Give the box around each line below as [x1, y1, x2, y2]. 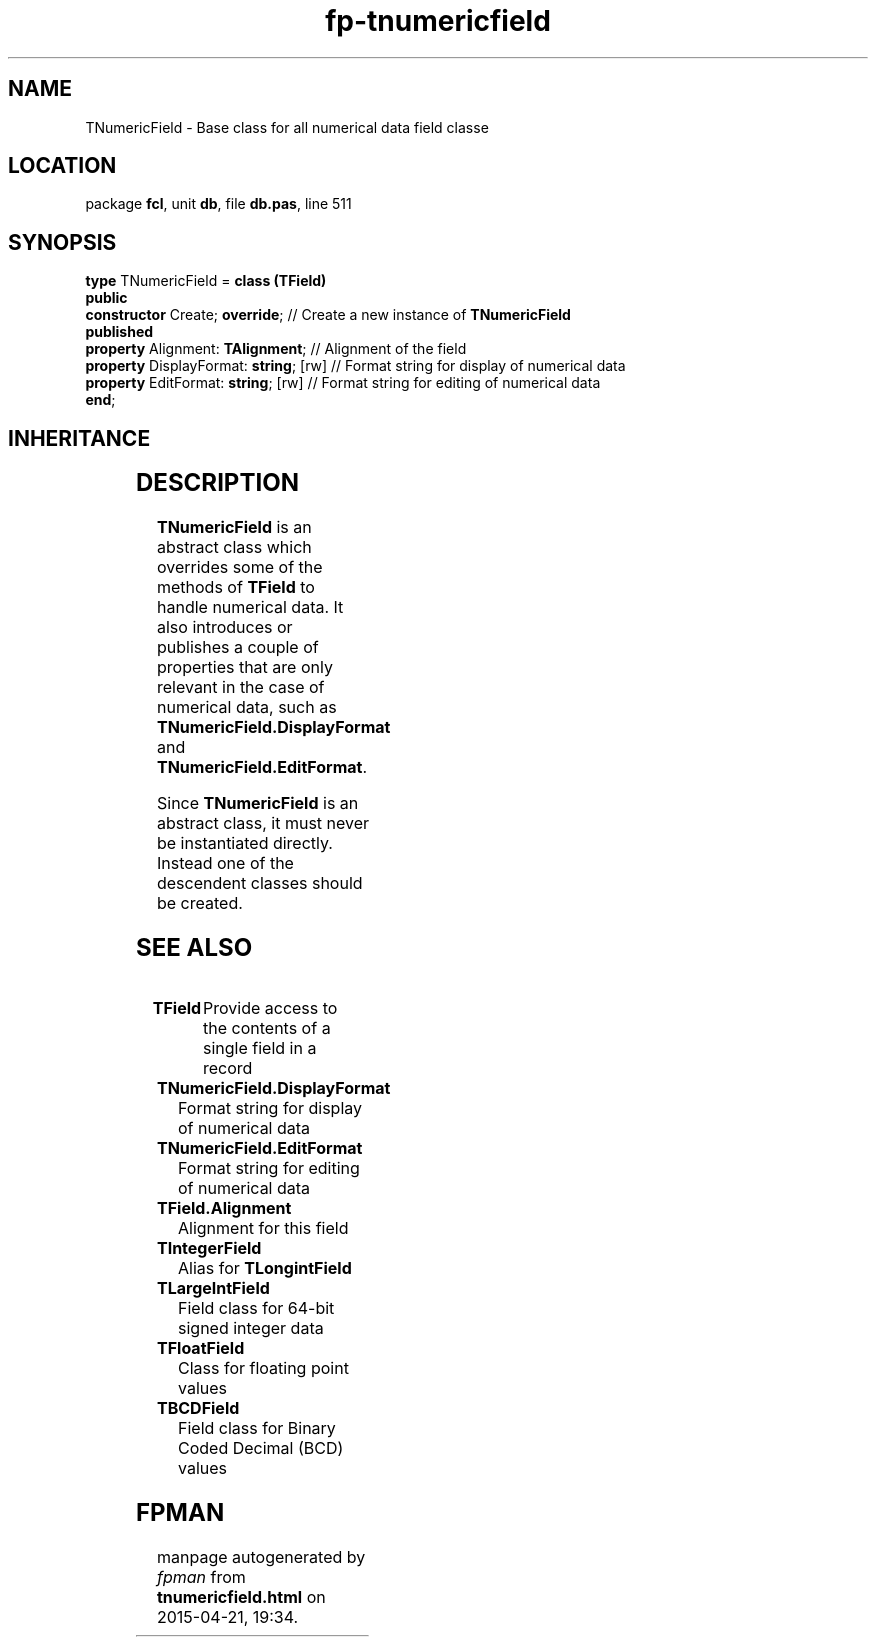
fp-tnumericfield [325, 4, 551, 38]
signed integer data [178, 1317, 324, 1338]
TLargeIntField [156, 1277, 270, 1298]
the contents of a [203, 1017, 331, 1038]
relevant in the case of [156, 677, 325, 698]
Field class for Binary [178, 1417, 336, 1438]
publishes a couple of [156, 637, 319, 658]
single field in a [203, 1037, 317, 1058]
